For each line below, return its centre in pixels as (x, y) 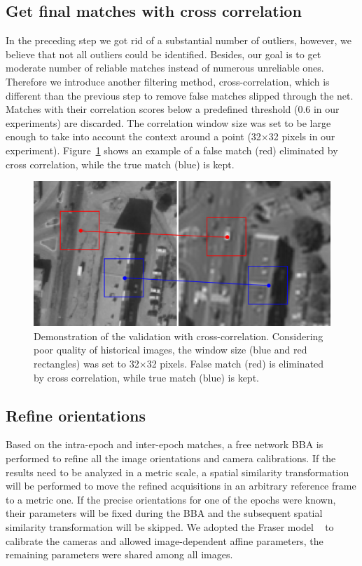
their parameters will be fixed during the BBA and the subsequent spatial (164, 513)
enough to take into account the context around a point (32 (133, 136)
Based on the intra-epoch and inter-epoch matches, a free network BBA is (165, 444)
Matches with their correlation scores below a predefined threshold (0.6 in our (173, 109)
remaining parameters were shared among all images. (119, 554)
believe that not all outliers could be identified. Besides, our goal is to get (163, 54)
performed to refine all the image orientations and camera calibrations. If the (171, 458)
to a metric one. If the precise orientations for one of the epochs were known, (171, 499)
